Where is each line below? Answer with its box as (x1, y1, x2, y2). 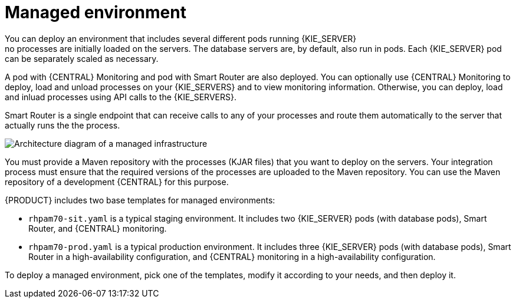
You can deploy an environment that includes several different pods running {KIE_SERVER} (5, 33, 357, 44)
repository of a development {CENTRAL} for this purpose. (5, 176, 229, 187)
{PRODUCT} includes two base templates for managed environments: (5, 195, 275, 205)
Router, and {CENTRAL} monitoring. (28, 223, 167, 233)
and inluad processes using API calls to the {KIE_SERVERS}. (5, 91, 236, 102)
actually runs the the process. (5, 120, 120, 130)
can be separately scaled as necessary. (5, 53, 159, 64)
